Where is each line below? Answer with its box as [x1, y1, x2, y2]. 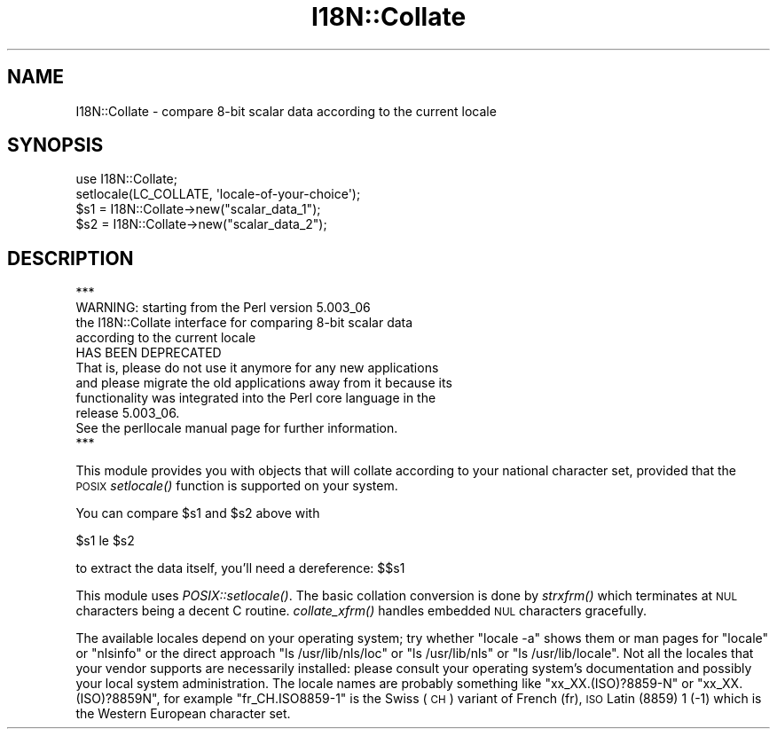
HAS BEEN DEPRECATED [75, 345, 222, 361]
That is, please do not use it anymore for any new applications [75, 360, 439, 376]
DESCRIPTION [7, 247, 134, 270]
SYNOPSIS [7, 134, 104, 157]
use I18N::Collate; [75, 171, 177, 187]
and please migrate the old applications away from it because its [75, 375, 452, 391]
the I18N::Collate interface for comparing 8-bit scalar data [75, 315, 413, 331]
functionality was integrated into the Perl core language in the [75, 390, 436, 406]
